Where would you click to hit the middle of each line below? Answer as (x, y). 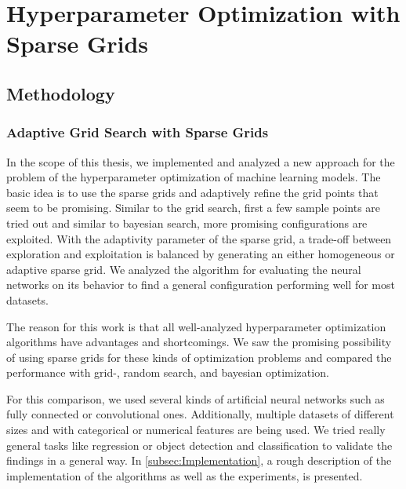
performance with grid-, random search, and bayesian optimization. (168, 372)
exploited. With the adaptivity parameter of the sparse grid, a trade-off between (199, 238)
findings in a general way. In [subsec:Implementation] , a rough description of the (199, 460)
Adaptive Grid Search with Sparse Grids (138, 132)
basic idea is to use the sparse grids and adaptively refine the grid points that (192, 192)
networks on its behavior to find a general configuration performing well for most (201, 285)
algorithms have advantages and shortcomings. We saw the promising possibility (199, 342)
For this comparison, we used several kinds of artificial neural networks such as (196, 398)
